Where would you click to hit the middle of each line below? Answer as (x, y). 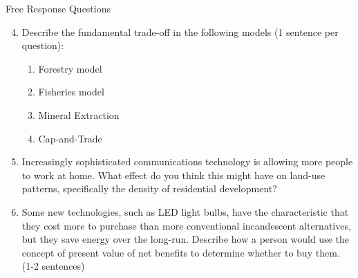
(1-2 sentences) (53, 266)
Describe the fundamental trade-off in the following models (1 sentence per (180, 31)
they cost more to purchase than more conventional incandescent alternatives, (186, 225)
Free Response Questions (58, 8)
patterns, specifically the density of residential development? (149, 188)
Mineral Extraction (79, 114)
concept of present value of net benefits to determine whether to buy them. (181, 252)
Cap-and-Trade (70, 138)
